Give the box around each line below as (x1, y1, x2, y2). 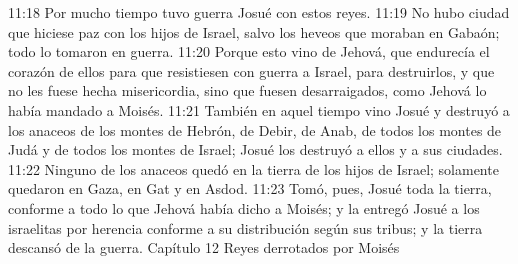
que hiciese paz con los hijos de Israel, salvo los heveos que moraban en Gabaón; (8, 21, 500, 42)
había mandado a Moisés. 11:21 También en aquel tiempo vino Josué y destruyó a (8, 99, 510, 120)
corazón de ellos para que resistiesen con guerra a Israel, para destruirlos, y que (8, 60, 495, 81)
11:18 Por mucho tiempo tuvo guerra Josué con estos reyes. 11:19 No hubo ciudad (8, 2, 510, 22)
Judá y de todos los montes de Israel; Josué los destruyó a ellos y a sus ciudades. (8, 139, 503, 160)
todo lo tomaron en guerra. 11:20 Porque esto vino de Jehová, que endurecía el (8, 41, 490, 62)
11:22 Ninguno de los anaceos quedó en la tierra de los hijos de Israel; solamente (8, 158, 499, 179)
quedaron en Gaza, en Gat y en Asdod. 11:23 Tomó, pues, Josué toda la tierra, (8, 178, 492, 199)
